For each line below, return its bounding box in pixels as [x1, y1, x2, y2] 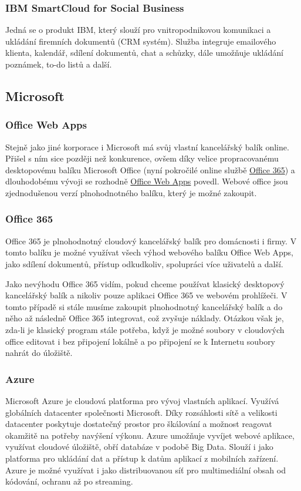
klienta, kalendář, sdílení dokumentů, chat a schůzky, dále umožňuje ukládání [5, 46, 283, 59]
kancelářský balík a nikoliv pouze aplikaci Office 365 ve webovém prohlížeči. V [5, 289, 288, 301]
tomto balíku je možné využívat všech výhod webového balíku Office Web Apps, [5, 246, 293, 258]
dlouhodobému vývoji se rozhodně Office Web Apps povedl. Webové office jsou [5, 175, 288, 187]
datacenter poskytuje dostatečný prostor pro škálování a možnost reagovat [5, 418, 272, 430]
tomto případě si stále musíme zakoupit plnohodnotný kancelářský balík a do [5, 300, 283, 312]
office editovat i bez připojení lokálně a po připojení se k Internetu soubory [5, 335, 276, 347]
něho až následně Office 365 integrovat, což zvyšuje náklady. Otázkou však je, [5, 312, 284, 324]
